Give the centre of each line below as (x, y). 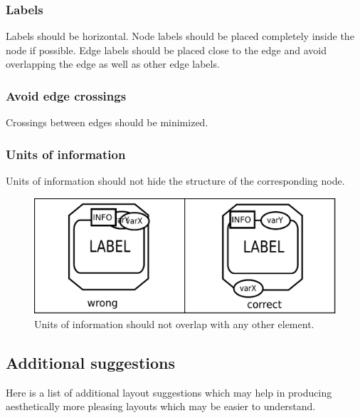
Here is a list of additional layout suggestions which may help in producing (169, 392)
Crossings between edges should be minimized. (107, 122)
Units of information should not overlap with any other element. (174, 323)
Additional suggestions (90, 362)
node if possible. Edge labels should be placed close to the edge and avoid (166, 50)
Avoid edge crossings (66, 95)
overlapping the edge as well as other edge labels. (113, 64)
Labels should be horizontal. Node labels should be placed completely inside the (180, 36)
